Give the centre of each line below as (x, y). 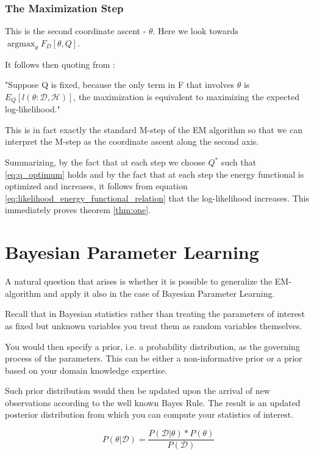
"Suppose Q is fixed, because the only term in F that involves (120, 85)
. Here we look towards (195, 31)
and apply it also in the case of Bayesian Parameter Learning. (159, 293)
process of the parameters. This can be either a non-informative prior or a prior (154, 358)
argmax (21, 44)
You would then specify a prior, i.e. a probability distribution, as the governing (152, 346)
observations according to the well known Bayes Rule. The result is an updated (153, 402)
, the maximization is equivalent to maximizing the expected (187, 96)
